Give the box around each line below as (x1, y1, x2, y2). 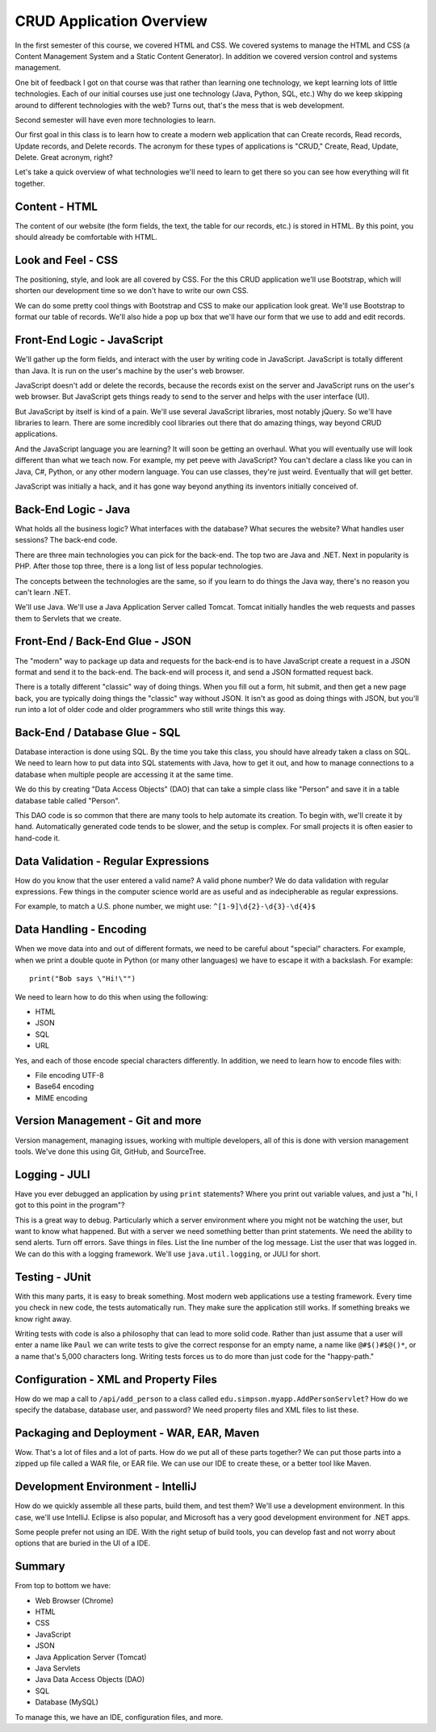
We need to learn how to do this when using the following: (15, 992, 209, 1001)
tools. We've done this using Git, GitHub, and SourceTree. (15, 1147, 206, 1156)
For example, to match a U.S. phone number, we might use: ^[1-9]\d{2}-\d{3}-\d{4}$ (15, 901, 317, 912)
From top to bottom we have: (15, 1581, 111, 1591)
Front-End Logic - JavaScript (15, 333, 164, 347)
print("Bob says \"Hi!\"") (29, 974, 136, 983)
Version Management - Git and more (15, 1114, 202, 1128)
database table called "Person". (15, 795, 120, 805)
